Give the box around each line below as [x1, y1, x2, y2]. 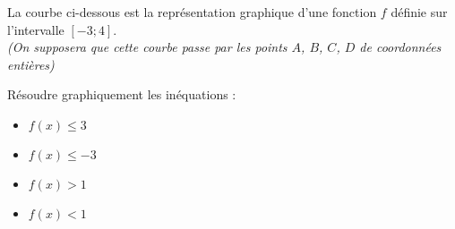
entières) [7, 55, 55, 73]
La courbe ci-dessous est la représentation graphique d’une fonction [7, 3, 377, 21]
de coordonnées [359, 38, 442, 56]
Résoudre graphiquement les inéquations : [7, 85, 236, 104]
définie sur [391, 3, 448, 21]
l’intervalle [7, 20, 64, 38]
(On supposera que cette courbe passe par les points [7, 38, 288, 56]
